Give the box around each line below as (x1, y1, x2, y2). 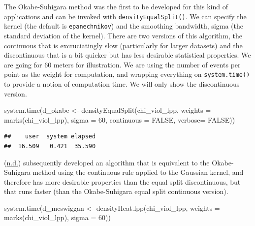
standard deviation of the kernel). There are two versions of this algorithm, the (4, 30, 242, 40)
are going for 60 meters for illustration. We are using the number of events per (4, 59, 241, 69)
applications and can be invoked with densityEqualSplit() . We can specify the (4, 11, 247, 21)
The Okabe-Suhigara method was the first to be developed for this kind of (4, 1, 228, 11)
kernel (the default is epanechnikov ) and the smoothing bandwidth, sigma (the (4, 21, 243, 31)
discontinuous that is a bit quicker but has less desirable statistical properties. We (4, 50, 251, 60)
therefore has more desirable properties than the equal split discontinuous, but (4, 176, 241, 187)
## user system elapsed (4, 133, 96, 140)
